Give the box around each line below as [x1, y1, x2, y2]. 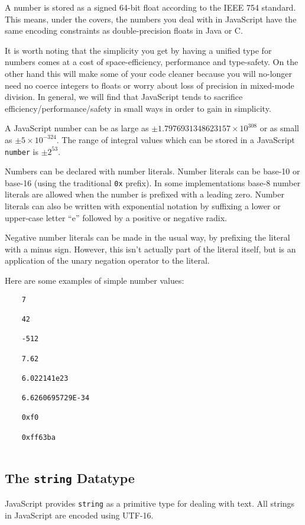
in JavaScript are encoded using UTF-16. [5, 508, 154, 521]
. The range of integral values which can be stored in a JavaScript [56, 133, 295, 145]
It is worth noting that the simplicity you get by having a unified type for [5, 44, 272, 56]
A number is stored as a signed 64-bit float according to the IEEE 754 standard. [5, 1, 296, 13]
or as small [259, 122, 299, 134]
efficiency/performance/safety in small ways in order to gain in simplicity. [5, 102, 271, 114]
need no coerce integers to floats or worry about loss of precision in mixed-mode [5, 79, 294, 91]
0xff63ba [21, 433, 56, 442]
